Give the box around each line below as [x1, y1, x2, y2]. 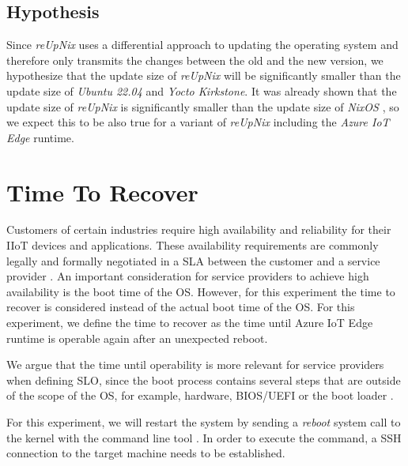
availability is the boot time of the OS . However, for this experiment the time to [6, 283, 395, 299]
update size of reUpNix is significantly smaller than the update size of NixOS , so [6, 98, 399, 115]
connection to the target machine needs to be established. [6, 445, 285, 461]
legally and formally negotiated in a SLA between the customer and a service [6, 252, 380, 269]
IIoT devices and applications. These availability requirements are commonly [6, 237, 379, 254]
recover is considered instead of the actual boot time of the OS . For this [6, 299, 355, 315]
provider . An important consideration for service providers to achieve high [6, 268, 369, 284]
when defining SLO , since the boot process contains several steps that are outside [6, 371, 401, 388]
